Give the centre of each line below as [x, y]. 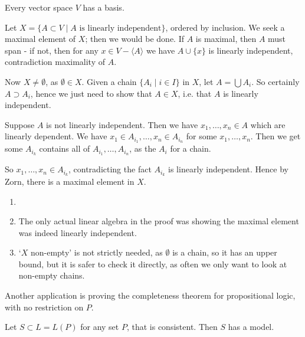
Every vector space [39, 7]
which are [268, 124]
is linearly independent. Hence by [228, 169]
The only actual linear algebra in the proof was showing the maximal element [159, 221]
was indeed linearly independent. [78, 232]
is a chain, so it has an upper [225, 252]
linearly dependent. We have [56, 136]
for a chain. [191, 148]
